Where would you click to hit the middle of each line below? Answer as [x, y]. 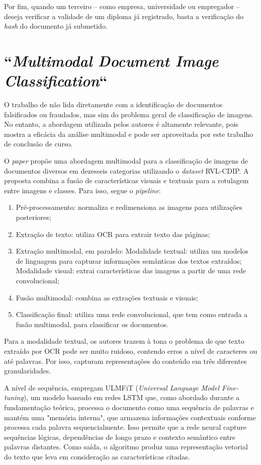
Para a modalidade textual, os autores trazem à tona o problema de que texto [124, 341]
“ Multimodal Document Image [111, 60]
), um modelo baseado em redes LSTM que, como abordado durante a [132, 397]
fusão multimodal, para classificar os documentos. [92, 324]
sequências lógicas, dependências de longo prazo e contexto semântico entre [120, 437]
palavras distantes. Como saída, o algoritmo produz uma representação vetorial [126, 447]
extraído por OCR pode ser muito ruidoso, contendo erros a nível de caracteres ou [131, 351]
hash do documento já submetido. [56, 26]
